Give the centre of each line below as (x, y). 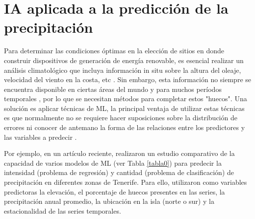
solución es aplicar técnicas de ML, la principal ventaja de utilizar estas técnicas (124, 108)
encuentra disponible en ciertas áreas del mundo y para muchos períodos (113, 89)
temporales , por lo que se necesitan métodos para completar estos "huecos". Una (126, 99)
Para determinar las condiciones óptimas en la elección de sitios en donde (114, 51)
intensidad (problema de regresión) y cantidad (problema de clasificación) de (119, 172)
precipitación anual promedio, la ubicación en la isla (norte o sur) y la (109, 201)
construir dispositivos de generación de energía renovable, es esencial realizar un (124, 60)
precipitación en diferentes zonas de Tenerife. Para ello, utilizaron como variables (126, 182)
